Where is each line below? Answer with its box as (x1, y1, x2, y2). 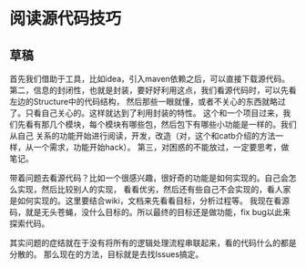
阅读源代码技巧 (9, 8, 122, 29)
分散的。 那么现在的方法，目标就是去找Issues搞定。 (9, 249, 204, 260)
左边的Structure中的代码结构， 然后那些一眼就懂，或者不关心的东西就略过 (9, 97, 287, 107)
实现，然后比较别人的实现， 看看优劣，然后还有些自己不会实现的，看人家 (16, 184, 291, 194)
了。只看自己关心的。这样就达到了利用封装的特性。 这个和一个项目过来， (9, 108, 283, 119)
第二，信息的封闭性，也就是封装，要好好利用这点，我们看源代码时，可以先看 (9, 85, 297, 96)
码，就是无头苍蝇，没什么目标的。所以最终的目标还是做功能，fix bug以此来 (9, 207, 291, 217)
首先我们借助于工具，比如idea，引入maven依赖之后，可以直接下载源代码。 (9, 74, 291, 84)
